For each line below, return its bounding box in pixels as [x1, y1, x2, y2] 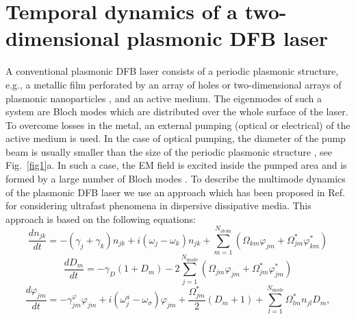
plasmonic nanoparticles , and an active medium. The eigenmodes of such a [5, 91, 322, 105]
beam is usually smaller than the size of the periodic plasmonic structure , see [5, 144, 333, 158]
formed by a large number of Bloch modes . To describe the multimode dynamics [5, 172, 346, 186]
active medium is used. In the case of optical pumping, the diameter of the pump [5, 131, 346, 145]
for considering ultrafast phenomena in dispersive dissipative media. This [5, 198, 311, 213]
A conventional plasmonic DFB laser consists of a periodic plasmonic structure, [5, 64, 339, 78]
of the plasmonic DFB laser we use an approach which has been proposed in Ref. [5, 185, 345, 199]
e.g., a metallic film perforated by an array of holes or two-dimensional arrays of [5, 77, 342, 91]
